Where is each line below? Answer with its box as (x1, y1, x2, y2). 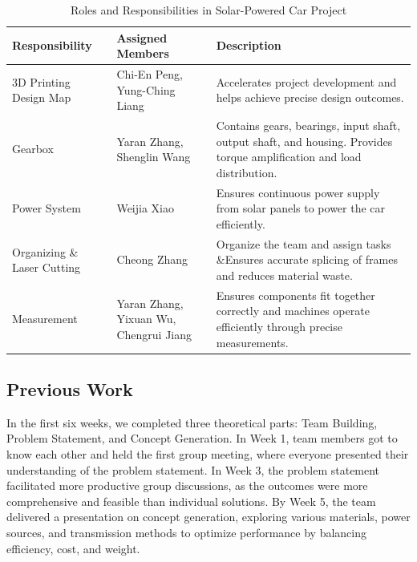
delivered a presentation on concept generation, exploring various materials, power (6, 508, 411, 525)
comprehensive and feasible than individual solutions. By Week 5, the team (6, 492, 376, 509)
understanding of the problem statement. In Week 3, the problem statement (6, 461, 380, 478)
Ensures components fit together (216, 286, 375, 303)
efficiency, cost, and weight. (6, 540, 140, 556)
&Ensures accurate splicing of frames (216, 251, 398, 268)
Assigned (116, 29, 168, 46)
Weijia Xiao (116, 200, 174, 216)
